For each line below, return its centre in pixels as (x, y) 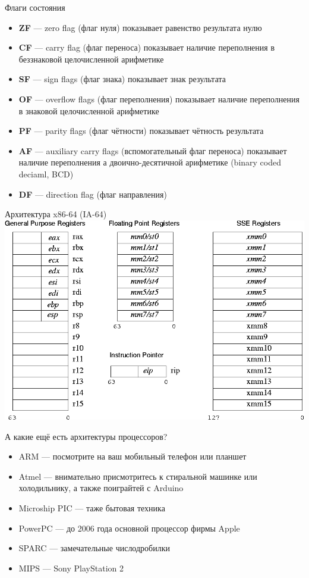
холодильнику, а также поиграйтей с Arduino (101, 488)
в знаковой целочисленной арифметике (89, 110)
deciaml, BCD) (46, 174)
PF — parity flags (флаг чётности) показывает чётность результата (141, 131)
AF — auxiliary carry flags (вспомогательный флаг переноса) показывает (153, 150)
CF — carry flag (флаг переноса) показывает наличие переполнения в (147, 47)
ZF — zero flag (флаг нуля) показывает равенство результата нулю (140, 27)
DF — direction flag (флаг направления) (93, 194)
